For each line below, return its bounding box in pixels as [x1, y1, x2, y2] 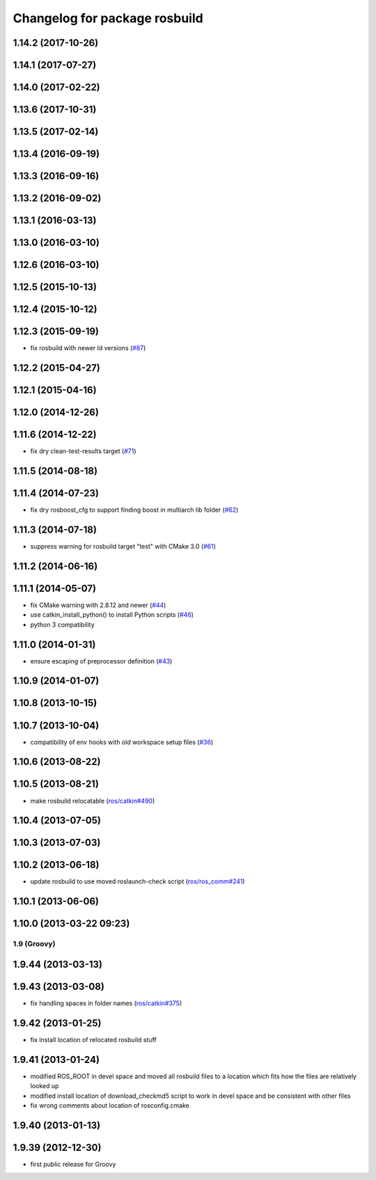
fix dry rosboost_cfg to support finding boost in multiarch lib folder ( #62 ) [30, 505, 239, 514]
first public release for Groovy [30, 1160, 116, 1168]
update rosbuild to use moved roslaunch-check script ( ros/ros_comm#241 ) [30, 877, 245, 886]
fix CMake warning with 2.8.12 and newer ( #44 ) [30, 601, 166, 609]
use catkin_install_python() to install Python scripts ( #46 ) [30, 611, 194, 619]
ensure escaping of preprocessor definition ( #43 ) [30, 656, 173, 665]
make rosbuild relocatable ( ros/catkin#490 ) [30, 796, 155, 805]
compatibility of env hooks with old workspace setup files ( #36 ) [30, 738, 214, 746]
